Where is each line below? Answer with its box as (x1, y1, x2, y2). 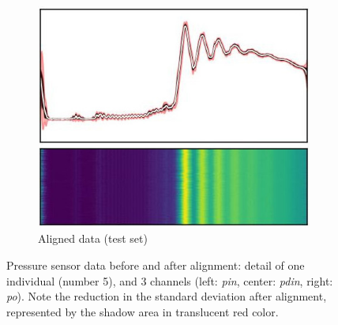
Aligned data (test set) (38, 230, 148, 247)
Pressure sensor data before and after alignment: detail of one (6, 256, 305, 273)
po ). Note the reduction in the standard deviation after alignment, (6, 288, 327, 304)
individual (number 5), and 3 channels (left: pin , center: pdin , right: (6, 272, 333, 289)
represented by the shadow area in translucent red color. (6, 303, 279, 319)
